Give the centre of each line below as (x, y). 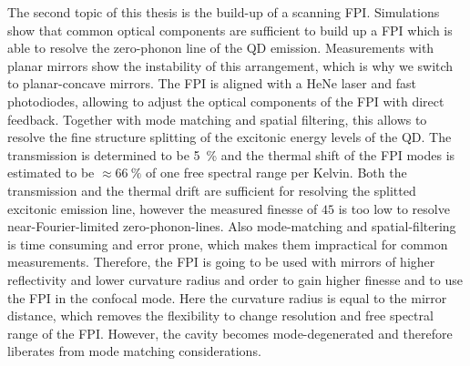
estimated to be (51, 173)
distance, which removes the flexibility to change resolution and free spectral (220, 315)
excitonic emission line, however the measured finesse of (163, 208)
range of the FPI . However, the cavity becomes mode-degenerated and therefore (230, 333)
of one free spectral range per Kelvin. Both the (276, 173)
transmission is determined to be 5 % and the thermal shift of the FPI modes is (231, 154)
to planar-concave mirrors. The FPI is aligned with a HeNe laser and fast (212, 83)
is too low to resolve (394, 208)
